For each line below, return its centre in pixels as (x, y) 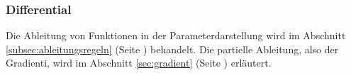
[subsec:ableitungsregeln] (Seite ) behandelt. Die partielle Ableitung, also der (172, 49)
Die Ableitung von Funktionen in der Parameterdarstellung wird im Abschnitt (176, 35)
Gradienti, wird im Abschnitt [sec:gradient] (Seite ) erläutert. (139, 63)
